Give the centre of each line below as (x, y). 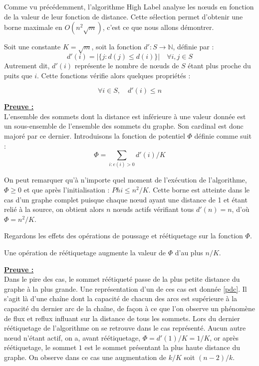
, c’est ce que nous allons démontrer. (158, 27)
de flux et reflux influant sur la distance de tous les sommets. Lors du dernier (122, 318)
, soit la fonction (117, 47)
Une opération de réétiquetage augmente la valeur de (85, 252)
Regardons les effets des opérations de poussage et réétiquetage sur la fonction (124, 236)
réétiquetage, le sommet (40, 347)
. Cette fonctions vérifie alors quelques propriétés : (114, 75)
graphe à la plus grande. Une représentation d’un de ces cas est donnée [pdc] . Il (126, 288)
